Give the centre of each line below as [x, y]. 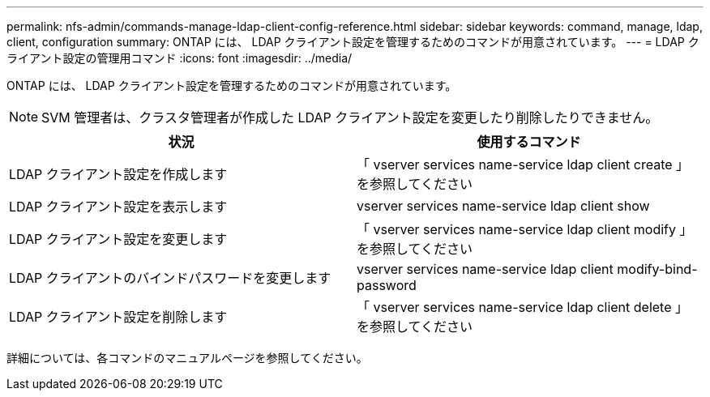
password [387, 285]
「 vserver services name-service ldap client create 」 [523, 164]
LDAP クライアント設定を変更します [118, 239]
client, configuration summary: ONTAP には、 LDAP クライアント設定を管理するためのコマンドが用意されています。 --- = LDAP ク [353, 42]
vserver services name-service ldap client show [503, 206]
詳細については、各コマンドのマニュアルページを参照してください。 [187, 358]
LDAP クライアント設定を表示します [118, 207]
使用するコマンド [529, 142]
